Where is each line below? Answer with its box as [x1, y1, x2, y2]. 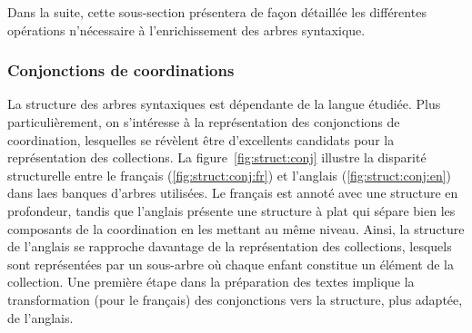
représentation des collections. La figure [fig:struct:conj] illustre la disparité [7, 148, 427, 167]
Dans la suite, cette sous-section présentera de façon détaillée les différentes [7, 3, 427, 21]
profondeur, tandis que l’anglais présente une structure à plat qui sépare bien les [7, 201, 456, 220]
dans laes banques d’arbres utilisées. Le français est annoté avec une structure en [7, 183, 458, 202]
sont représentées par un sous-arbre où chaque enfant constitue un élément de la [7, 254, 455, 273]
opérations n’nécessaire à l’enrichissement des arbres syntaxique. [7, 20, 366, 39]
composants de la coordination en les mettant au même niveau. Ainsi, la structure [7, 219, 465, 238]
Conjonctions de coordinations [7, 59, 235, 82]
